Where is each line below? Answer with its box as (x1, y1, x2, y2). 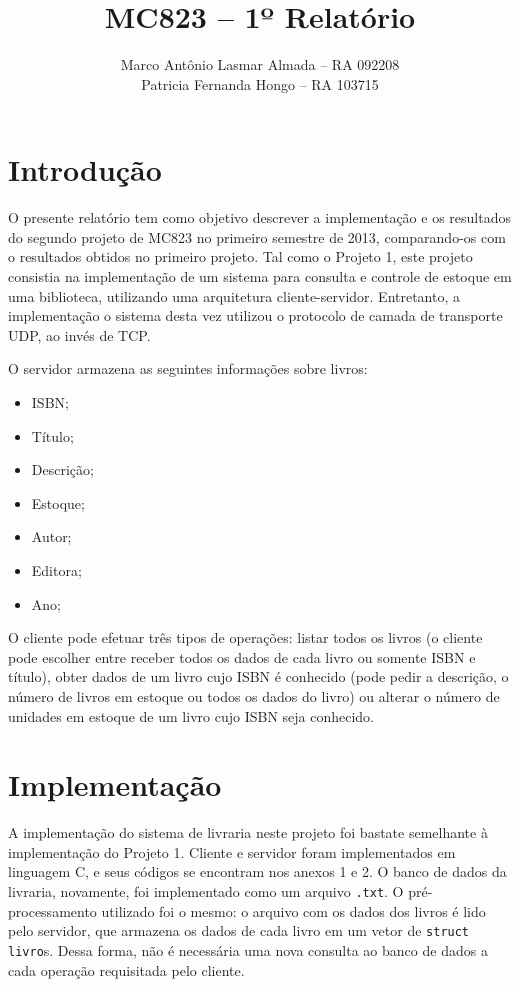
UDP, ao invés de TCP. (8, 324, 151, 345)
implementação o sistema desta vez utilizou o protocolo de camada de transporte (8, 305, 503, 326)
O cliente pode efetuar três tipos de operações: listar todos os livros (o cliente (8, 627, 483, 648)
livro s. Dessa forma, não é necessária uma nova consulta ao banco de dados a (8, 939, 488, 960)
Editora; (31, 559, 82, 580)
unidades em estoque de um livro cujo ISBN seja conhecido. (8, 705, 375, 726)
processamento (8, 900, 97, 921)
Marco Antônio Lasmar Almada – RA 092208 (120, 54, 400, 75)
